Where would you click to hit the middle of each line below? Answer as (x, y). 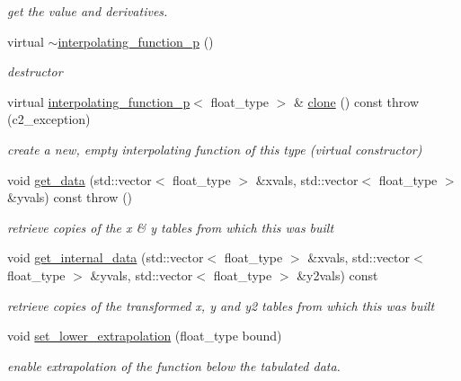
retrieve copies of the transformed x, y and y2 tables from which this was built (221, 305)
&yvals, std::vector (142, 275)
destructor (35, 71)
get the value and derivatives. (88, 11)
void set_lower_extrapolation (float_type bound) (145, 336)
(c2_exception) (49, 119)
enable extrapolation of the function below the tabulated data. (174, 365)
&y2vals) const (337, 275)
